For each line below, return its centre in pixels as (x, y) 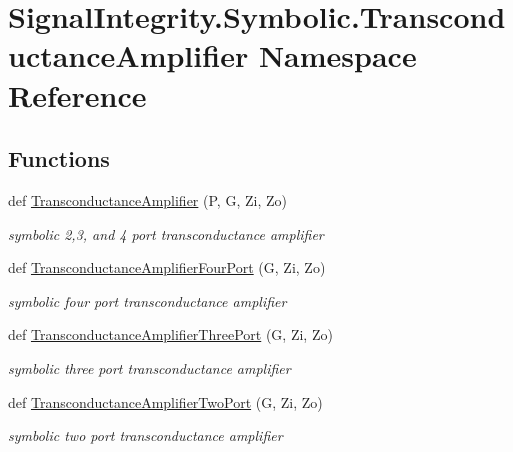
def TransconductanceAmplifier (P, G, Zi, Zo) (147, 199)
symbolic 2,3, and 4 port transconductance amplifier (166, 233)
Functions (59, 158)
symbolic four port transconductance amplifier (147, 300)
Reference (77, 94)
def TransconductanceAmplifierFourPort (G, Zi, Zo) (167, 267)
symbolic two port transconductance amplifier (145, 435)
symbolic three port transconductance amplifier (149, 367)
